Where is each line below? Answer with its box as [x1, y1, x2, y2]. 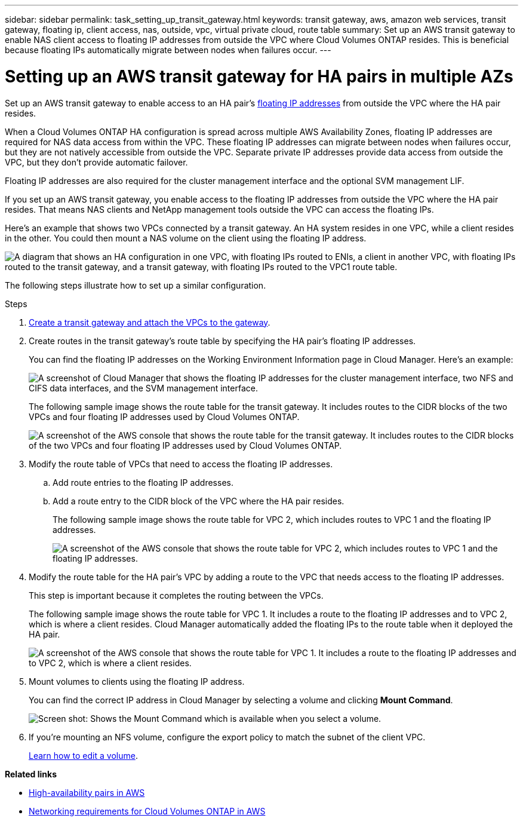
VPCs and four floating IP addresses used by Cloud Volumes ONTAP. [29, 411, 300, 422]
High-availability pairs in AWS [29, 787, 145, 798]
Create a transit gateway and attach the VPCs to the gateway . [29, 317, 270, 327]
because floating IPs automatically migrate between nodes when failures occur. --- [5, 45, 331, 55]
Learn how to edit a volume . [29, 750, 138, 761]
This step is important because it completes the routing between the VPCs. [29, 590, 324, 601]
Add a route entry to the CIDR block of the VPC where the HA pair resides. [53, 495, 344, 506]
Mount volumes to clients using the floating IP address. [29, 676, 245, 687]
